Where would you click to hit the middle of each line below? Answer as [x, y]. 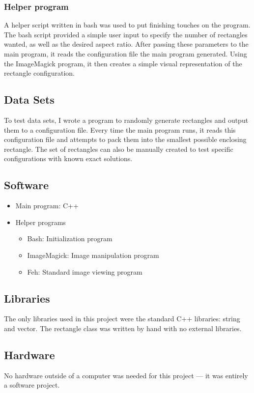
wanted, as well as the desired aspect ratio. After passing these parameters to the [126, 44]
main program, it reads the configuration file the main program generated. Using [126, 54]
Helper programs [41, 222]
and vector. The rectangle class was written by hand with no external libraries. [123, 328]
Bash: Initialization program [70, 239]
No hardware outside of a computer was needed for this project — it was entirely [126, 375]
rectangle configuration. [39, 73]
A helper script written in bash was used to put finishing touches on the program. [127, 25]
